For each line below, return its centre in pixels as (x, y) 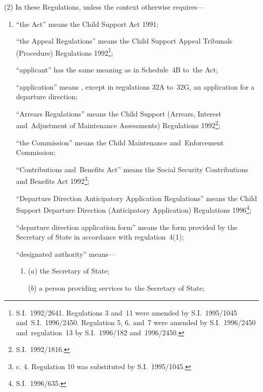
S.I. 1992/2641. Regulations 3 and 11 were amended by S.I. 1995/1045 (126, 312)
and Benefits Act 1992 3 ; (53, 180)
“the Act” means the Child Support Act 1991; (87, 24)
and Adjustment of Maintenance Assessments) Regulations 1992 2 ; (118, 125)
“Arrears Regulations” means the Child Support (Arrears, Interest (119, 113)
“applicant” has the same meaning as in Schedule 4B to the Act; (117, 70)
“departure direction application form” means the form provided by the (127, 227)
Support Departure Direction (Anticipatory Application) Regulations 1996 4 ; (134, 209)
